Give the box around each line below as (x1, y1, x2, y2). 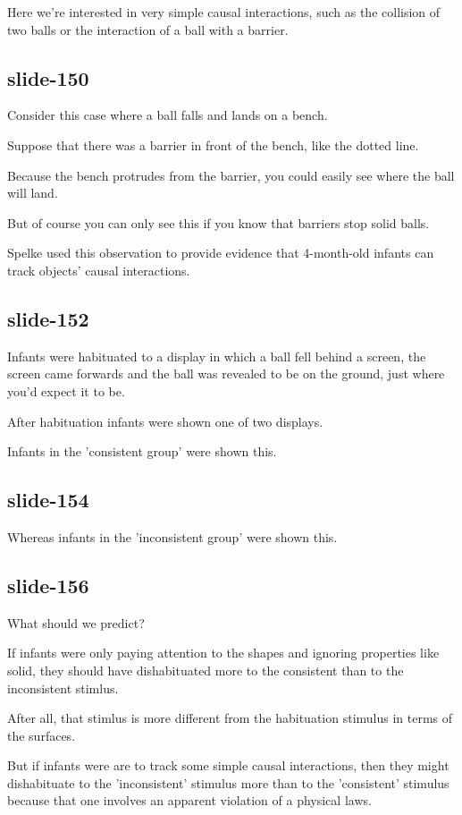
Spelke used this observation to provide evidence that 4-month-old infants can (7, 243, 434, 262)
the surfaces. (7, 726, 76, 744)
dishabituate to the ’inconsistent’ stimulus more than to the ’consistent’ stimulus (7, 773, 449, 792)
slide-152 (7, 304, 89, 332)
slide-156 (7, 571, 89, 599)
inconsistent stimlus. (7, 678, 119, 697)
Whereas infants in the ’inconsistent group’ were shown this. (7, 527, 338, 546)
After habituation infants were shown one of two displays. (7, 412, 323, 430)
